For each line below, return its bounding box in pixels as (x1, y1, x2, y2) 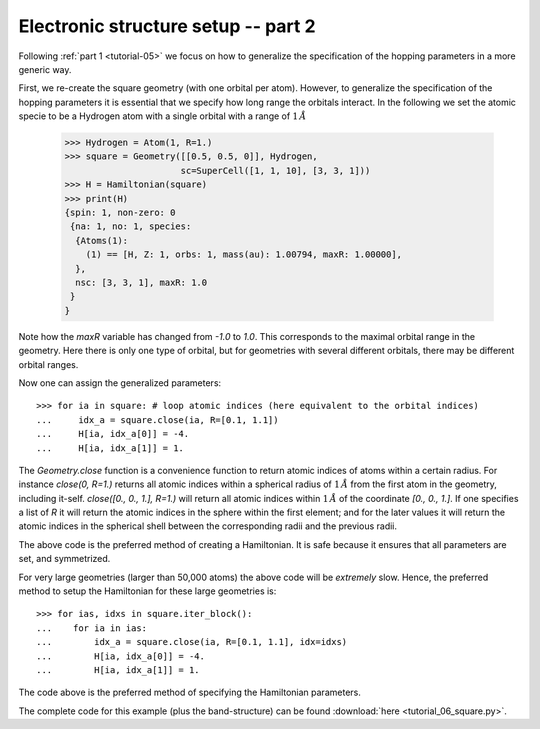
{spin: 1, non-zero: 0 (64, 207, 176, 219)
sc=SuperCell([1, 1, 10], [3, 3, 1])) (180, 165, 371, 176)
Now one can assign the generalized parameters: (18, 376, 222, 389)
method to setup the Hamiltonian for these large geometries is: (18, 585, 277, 597)
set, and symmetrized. (18, 553, 111, 565)
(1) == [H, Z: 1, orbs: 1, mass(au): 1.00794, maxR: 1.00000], (85, 249, 403, 260)
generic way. (18, 63, 72, 75)
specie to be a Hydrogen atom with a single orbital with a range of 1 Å (18, 110, 307, 122)
